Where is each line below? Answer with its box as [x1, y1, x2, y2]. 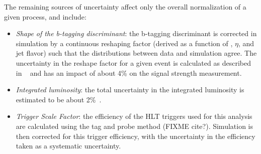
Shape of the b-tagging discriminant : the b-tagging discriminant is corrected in [16, 28, 257, 39]
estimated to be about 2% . [16, 94, 102, 104]
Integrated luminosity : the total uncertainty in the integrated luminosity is [16, 84, 244, 95]
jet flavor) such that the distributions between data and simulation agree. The [16, 48, 257, 58]
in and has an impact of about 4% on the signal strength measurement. [16, 67, 242, 78]
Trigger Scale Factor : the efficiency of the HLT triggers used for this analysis [16, 111, 252, 121]
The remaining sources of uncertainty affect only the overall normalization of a [4, 2, 246, 12]
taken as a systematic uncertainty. [16, 140, 121, 151]
